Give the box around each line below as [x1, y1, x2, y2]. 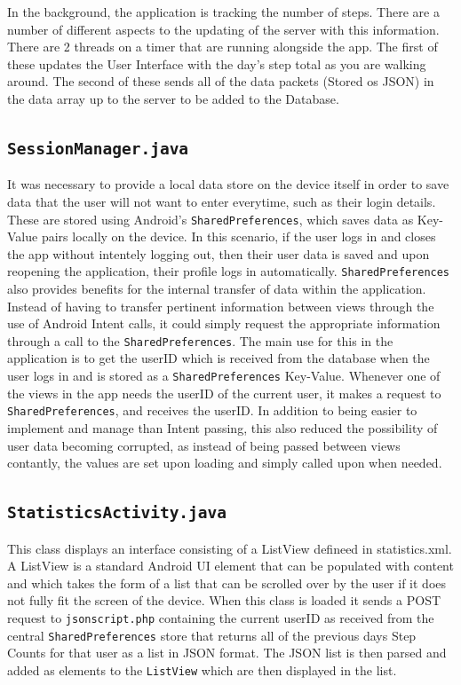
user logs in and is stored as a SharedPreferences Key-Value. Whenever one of [7, 366, 441, 385]
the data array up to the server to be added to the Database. [7, 89, 339, 107]
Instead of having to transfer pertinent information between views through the [7, 296, 434, 315]
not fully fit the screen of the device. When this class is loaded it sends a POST [7, 591, 441, 610]
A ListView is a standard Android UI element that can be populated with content [7, 556, 454, 575]
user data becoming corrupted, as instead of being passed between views [7, 436, 401, 454]
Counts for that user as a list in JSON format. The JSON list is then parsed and [7, 643, 447, 662]
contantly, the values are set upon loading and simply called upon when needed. [7, 453, 442, 472]
